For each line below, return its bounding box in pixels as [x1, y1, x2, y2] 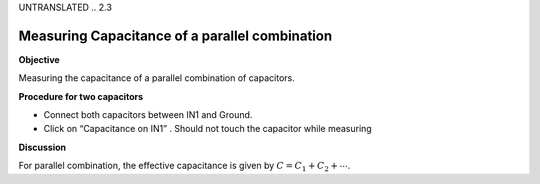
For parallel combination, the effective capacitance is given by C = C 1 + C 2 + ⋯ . [18, 160, 351, 174]
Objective [18, 53, 60, 65]
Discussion [18, 141, 67, 153]
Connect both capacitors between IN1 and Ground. [43, 109, 253, 121]
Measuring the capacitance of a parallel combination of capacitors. [18, 72, 295, 84]
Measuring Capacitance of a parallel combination [18, 27, 333, 44]
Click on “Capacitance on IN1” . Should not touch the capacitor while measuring [43, 123, 372, 135]
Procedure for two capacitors [18, 90, 144, 102]
